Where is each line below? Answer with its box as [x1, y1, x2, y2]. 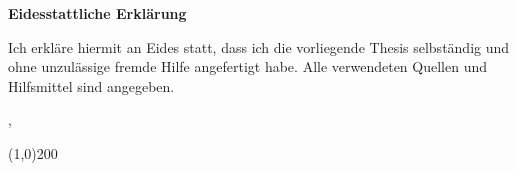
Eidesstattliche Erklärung [8, 3, 187, 23]
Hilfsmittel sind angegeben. [8, 75, 175, 96]
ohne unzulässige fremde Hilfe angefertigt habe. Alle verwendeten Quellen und [8, 56, 488, 77]
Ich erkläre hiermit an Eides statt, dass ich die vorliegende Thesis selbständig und [8, 36, 510, 57]
